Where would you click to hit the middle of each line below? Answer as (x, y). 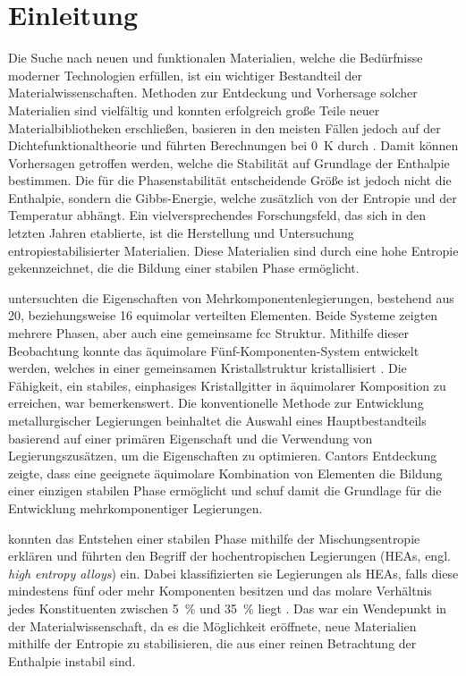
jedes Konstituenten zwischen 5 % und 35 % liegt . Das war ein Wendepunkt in (228, 608)
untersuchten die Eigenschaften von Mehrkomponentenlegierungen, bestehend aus (231, 297)
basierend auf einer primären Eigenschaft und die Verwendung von (191, 438)
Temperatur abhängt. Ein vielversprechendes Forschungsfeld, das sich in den (217, 215)
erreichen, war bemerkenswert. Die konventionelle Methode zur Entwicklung (216, 403)
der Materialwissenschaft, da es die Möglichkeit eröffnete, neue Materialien (212, 625)
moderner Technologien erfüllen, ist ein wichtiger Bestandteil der (186, 75)
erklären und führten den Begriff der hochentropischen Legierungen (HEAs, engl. (229, 556)
